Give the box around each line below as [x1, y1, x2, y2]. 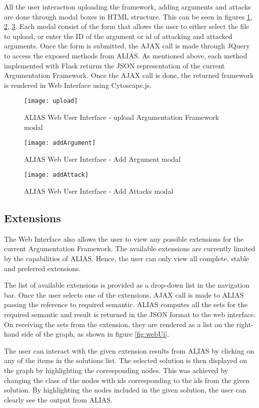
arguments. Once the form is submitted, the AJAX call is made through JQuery [4, 40, 250, 51]
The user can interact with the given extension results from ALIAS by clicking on [4, 345, 254, 356]
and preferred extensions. [4, 263, 81, 273]
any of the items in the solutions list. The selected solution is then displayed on [4, 355, 247, 366]
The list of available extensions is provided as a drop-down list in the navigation [4, 280, 249, 290]
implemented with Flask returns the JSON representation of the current [4, 60, 225, 70]
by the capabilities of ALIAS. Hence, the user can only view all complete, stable [4, 253, 249, 264]
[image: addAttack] [24, 171, 88, 179]
